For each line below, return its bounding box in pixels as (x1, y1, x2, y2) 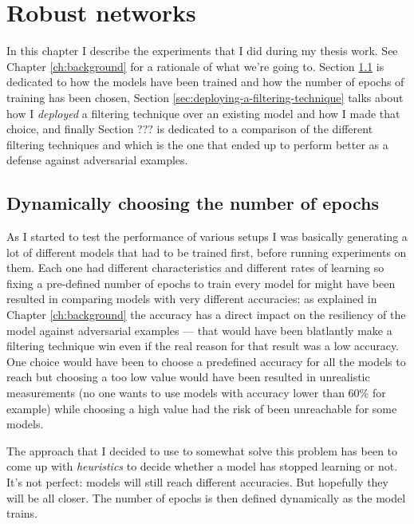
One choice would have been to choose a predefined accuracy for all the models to (6, 353, 406, 369)
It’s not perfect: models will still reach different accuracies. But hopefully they (6, 473, 388, 490)
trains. (6, 505, 38, 522)
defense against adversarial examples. (6, 152, 188, 168)
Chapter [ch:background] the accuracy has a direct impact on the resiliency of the (6, 306, 406, 323)
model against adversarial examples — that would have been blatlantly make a (6, 321, 392, 338)
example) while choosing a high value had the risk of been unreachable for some (6, 400, 397, 416)
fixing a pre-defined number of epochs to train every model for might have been (6, 274, 396, 291)
